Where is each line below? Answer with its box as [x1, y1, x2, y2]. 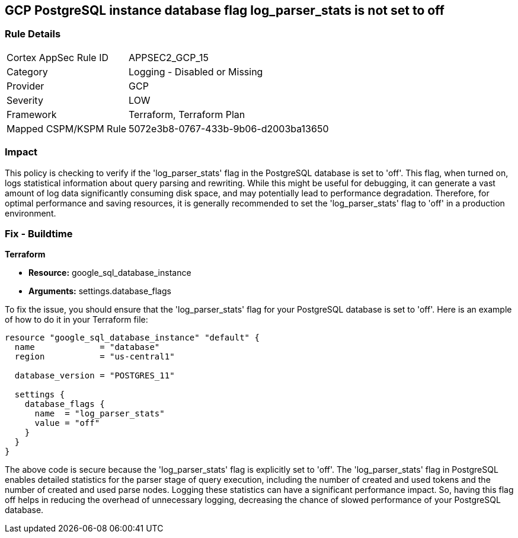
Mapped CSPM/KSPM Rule [7, 122, 127, 135]
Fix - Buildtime [5, 227, 73, 240]
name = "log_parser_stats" [34, 409, 165, 419]
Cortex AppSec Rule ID [7, 51, 109, 63]
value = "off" [34, 418, 100, 428]
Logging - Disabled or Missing [129, 65, 263, 78]
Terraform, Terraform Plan [129, 108, 245, 120]
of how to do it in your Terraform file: [5, 314, 148, 325]
